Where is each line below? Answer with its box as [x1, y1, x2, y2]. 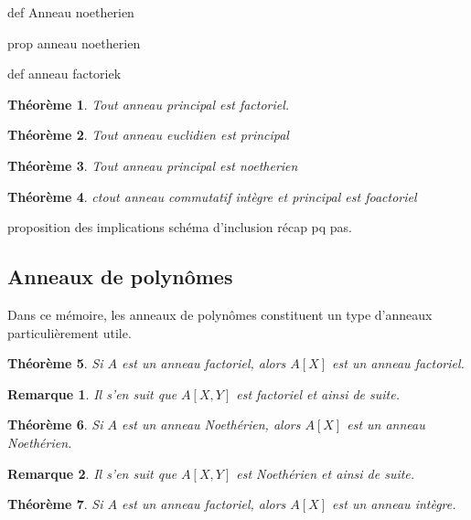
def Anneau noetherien [7, 3, 134, 21]
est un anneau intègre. [332, 494, 456, 514]
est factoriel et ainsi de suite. [236, 384, 400, 403]
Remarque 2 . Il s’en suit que [7, 463, 177, 483]
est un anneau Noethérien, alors [122, 415, 301, 434]
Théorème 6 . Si [7, 415, 103, 434]
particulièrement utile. [7, 323, 132, 342]
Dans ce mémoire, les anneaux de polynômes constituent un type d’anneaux [7, 304, 433, 324]
